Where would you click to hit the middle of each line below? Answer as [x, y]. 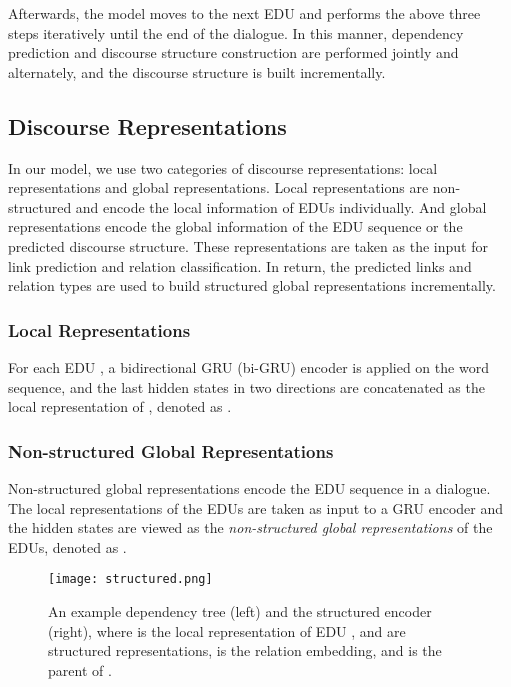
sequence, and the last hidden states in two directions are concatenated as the [246, 386]
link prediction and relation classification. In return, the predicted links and [240, 265]
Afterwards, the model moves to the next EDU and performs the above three [244, 13]
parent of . [80, 669]
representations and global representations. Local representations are [218, 187]
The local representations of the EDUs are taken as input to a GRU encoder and [256, 507]
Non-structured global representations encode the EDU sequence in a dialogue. [249, 487]
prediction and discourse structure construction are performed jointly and [233, 52]
